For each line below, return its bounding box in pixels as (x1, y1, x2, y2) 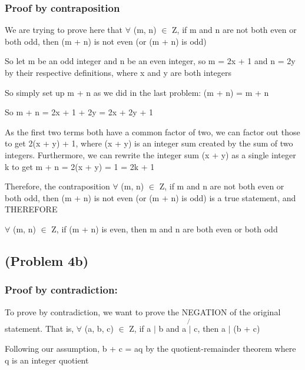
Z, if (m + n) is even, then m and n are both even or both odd (51, 222, 278, 235)
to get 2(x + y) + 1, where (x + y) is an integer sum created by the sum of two (5, 137, 293, 149)
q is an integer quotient (5, 354, 89, 366)
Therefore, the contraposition (5, 180, 110, 192)
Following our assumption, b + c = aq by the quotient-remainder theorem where (5, 342, 296, 354)
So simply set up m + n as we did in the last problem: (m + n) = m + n (5, 86, 269, 98)
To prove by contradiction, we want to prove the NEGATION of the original (5, 305, 281, 318)
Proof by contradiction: (5, 282, 118, 297)
